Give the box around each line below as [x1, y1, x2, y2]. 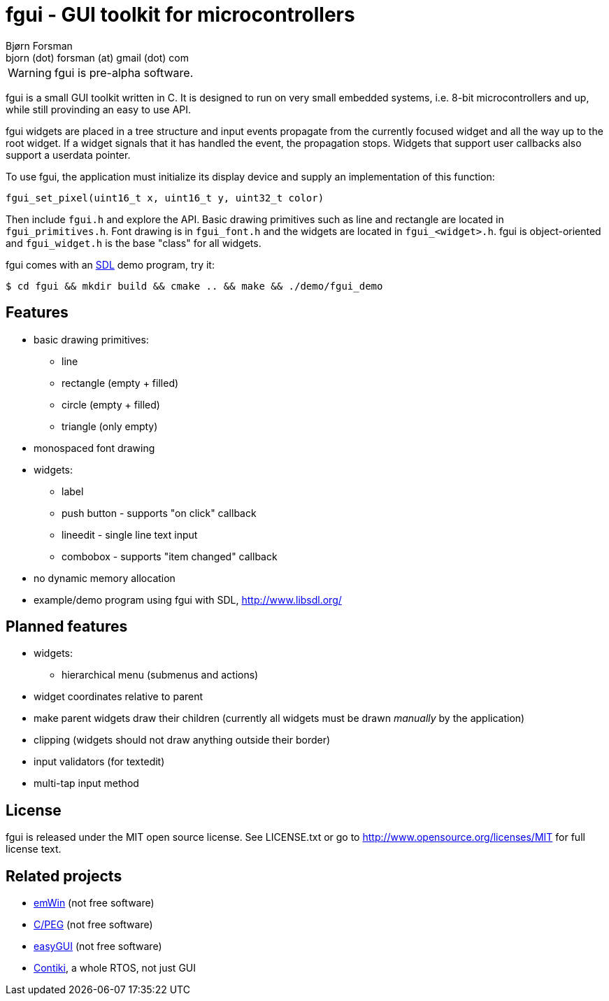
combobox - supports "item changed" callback [62, 550, 278, 562]
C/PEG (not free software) [34, 918, 153, 931]
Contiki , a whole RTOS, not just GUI [34, 962, 196, 974]
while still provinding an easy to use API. [6, 103, 192, 115]
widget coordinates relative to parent [34, 690, 203, 703]
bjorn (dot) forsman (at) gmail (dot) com [6, 51, 189, 64]
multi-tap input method [34, 777, 139, 790]
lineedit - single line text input [62, 528, 198, 541]
